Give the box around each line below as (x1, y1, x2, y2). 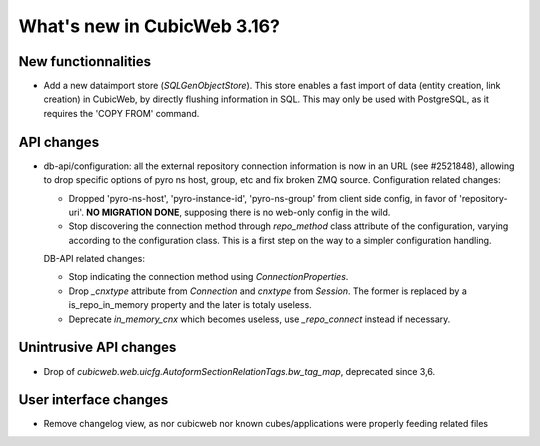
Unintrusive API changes (18, 339, 177, 356)
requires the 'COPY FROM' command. (43, 107, 200, 119)
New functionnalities (18, 53, 152, 70)
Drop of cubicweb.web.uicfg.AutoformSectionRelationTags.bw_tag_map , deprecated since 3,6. (43, 365, 436, 377)
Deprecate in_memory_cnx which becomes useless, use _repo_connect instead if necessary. (68, 313, 451, 325)
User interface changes (18, 391, 169, 409)
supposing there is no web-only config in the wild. (183, 206, 391, 218)
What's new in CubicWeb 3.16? (18, 15, 280, 37)
